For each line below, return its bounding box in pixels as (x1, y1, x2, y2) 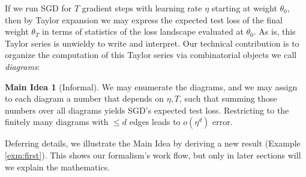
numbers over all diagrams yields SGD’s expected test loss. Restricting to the (5, 103, 289, 116)
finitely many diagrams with (5, 115, 109, 128)
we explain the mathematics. (5, 160, 110, 173)
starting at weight (211, 2, 277, 14)
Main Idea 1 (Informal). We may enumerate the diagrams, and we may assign (5, 80, 298, 93)
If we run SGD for (5, 2, 72, 14)
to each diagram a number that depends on (5, 92, 164, 105)
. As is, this (253, 25, 296, 38)
